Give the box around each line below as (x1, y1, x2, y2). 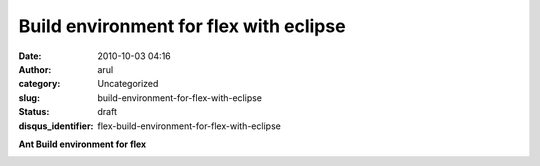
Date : (18, 50, 42, 62)
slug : (18, 91, 40, 104)
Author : (18, 63, 52, 75)
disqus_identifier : (18, 120, 94, 132)
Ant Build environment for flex (18, 138, 147, 150)
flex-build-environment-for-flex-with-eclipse (97, 120, 282, 132)
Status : (18, 106, 50, 118)
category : (18, 78, 61, 90)
